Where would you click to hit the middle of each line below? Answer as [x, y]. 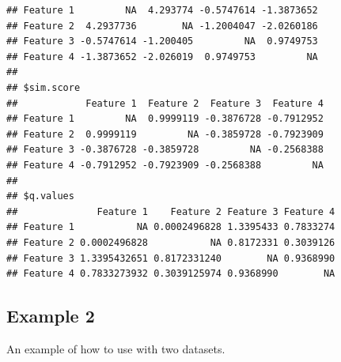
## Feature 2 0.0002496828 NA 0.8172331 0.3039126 [171, 242]
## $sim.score [44, 87]
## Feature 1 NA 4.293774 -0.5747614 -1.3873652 [162, 10]
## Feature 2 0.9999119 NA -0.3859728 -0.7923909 [165, 134]
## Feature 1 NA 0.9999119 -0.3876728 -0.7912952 [165, 119]
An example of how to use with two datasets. [116, 348]
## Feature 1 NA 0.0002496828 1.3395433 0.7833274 [171, 227]
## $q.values [40, 196]
